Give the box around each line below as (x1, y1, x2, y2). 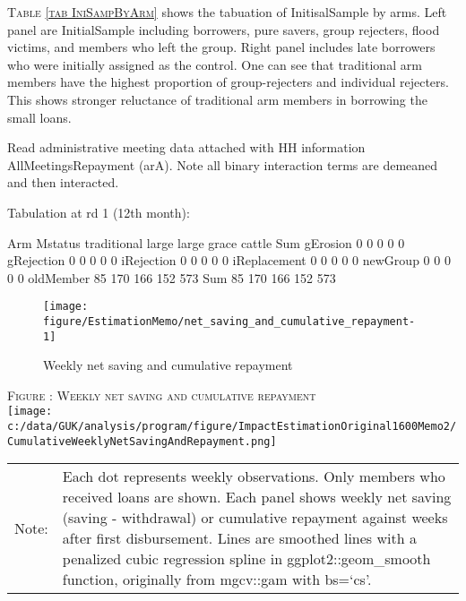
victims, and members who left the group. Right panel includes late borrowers (7, 38, 436, 56)
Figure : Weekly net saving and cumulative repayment (7, 385, 316, 404)
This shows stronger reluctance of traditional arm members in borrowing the (7, 90, 427, 108)
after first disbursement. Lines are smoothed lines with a (62, 528, 417, 549)
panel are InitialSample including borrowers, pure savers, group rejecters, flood (7, 20, 440, 39)
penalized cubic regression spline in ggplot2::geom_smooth (62, 548, 431, 570)
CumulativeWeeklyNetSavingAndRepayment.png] (7, 434, 277, 448)
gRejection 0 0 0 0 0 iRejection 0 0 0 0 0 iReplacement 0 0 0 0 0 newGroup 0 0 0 (7, 251, 451, 270)
